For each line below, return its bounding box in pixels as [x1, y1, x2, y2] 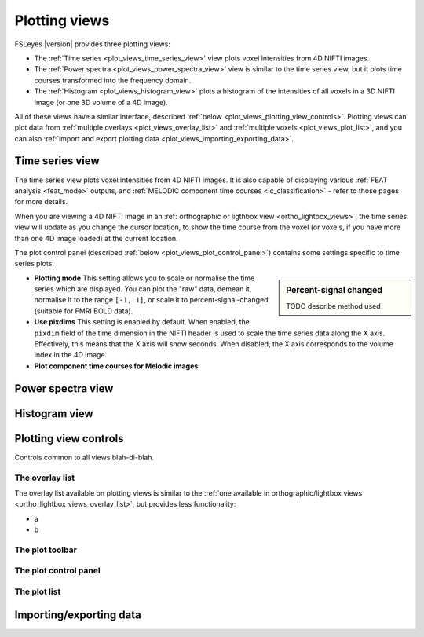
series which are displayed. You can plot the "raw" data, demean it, [34, 284, 252, 294]
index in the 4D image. [34, 350, 108, 360]
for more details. [14, 197, 68, 207]
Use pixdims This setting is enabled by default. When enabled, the [34, 317, 250, 327]
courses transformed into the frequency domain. [34, 75, 192, 85]
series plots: [14, 259, 55, 269]
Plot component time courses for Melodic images [34, 361, 199, 371]
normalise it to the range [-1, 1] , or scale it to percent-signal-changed [34, 295, 269, 305]
